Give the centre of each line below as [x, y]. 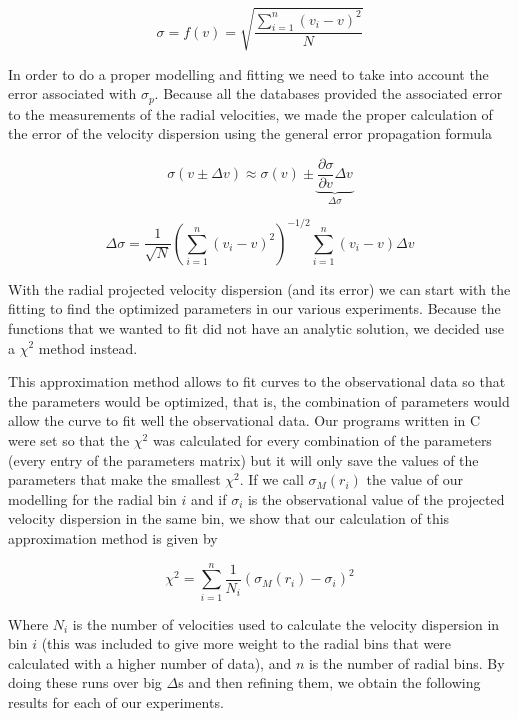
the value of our [414, 479]
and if [209, 498]
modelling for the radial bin [92, 498]
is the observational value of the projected [376, 498]
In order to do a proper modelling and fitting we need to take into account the [248, 73]
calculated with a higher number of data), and [150, 662]
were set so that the [69, 439]
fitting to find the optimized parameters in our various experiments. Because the [254, 308]
